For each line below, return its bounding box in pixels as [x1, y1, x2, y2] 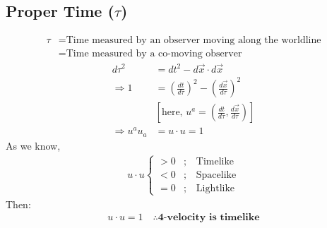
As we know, [6, 138, 61, 152]
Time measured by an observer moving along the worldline [66, 35, 321, 46]
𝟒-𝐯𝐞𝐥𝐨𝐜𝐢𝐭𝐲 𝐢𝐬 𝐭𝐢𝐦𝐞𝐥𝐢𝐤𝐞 [157, 212, 260, 223]
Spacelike [196, 169, 237, 180]
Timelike [196, 156, 234, 167]
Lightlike [196, 183, 235, 193]
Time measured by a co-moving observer [66, 49, 242, 59]
